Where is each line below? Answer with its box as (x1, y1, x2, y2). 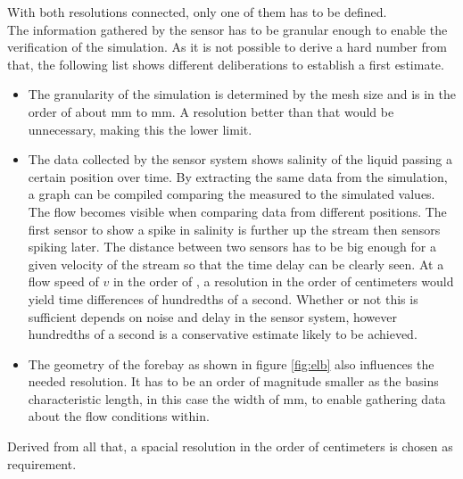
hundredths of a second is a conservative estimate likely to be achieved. (28, 325, 418, 343)
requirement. (7, 454, 77, 473)
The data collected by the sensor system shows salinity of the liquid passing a (28, 150, 452, 169)
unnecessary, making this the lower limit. (28, 120, 252, 138)
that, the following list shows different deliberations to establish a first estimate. (7, 54, 444, 73)
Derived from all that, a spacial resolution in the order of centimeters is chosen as (7, 437, 453, 456)
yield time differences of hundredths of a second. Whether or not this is (28, 289, 418, 308)
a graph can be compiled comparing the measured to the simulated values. (28, 185, 435, 203)
